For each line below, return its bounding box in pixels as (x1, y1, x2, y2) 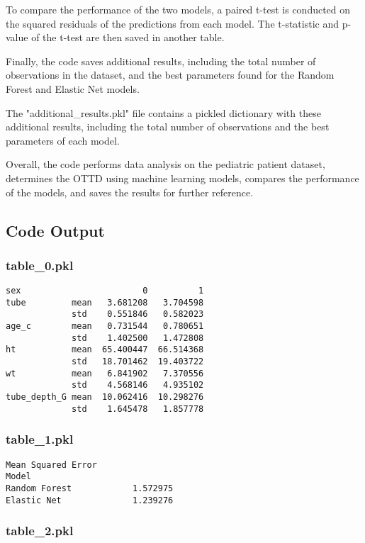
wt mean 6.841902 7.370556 (6, 368, 204, 379)
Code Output (6, 219, 105, 241)
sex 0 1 (6, 286, 204, 296)
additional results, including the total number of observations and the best (6, 119, 330, 134)
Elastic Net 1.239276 (6, 495, 174, 505)
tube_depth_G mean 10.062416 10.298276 (6, 392, 204, 403)
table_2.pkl (6, 522, 74, 539)
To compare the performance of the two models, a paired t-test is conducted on (6, 2, 351, 16)
